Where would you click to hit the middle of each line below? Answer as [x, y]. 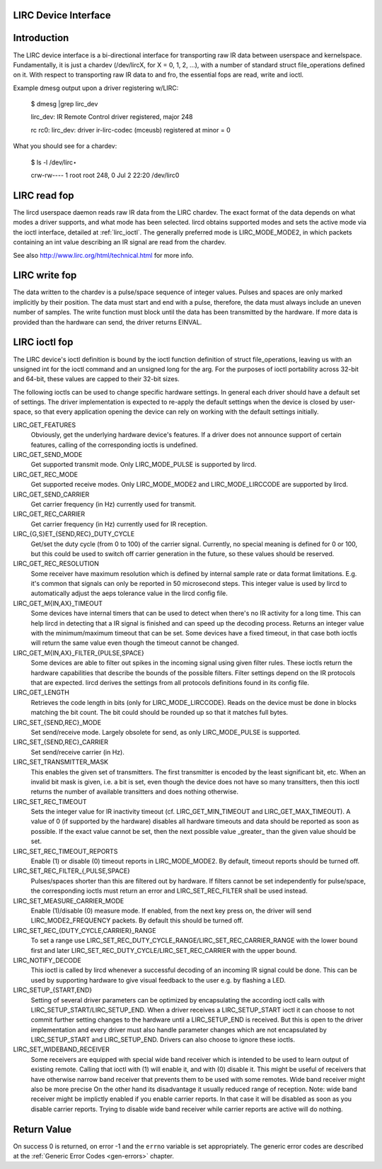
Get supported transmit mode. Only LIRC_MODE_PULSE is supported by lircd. [144, 465]
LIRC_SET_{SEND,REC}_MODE [57, 722]
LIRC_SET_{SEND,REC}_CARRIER [61, 742]
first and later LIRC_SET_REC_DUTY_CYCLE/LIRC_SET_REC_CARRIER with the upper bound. [164, 950]
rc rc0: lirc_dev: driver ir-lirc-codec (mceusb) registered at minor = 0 [131, 130]
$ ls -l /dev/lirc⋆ [54, 162]
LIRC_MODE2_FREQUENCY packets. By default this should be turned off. [137, 920]
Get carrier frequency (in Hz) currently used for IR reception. [119, 524]
